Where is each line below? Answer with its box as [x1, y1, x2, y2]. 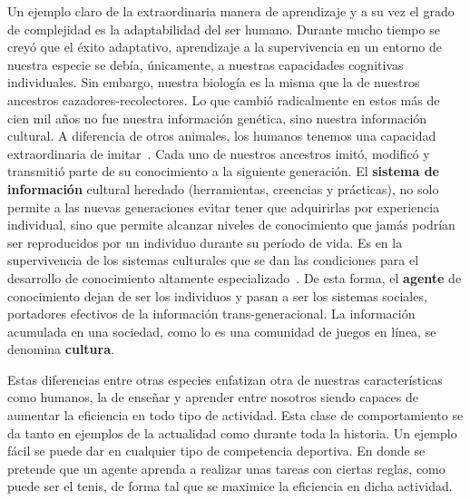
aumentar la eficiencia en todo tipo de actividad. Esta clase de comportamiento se [7, 406, 464, 425]
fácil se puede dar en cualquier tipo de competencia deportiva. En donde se [7, 441, 426, 460]
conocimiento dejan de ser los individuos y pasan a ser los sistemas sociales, [7, 286, 427, 305]
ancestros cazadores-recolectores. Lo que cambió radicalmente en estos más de [7, 90, 440, 109]
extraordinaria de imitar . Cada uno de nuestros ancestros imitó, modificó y [7, 143, 430, 162]
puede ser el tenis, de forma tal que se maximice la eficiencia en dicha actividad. [7, 476, 453, 496]
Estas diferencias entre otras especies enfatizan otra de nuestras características [7, 369, 443, 388]
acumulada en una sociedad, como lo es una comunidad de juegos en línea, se [7, 321, 436, 340]
